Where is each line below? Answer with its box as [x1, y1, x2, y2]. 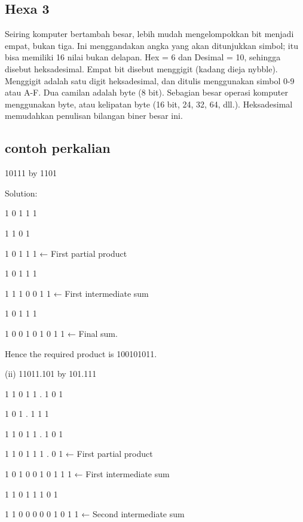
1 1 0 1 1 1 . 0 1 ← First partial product [5, 447, 153, 460]
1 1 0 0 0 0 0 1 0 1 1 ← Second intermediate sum [5, 508, 185, 520]
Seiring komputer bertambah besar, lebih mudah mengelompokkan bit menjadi [5, 27, 294, 40]
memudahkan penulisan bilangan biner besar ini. [5, 109, 183, 122]
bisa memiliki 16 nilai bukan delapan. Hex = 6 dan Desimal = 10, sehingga [5, 51, 281, 63]
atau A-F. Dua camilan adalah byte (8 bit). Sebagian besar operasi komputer [5, 86, 288, 99]
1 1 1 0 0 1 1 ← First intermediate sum [5, 287, 149, 299]
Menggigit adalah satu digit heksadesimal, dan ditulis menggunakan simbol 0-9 [5, 74, 295, 87]
